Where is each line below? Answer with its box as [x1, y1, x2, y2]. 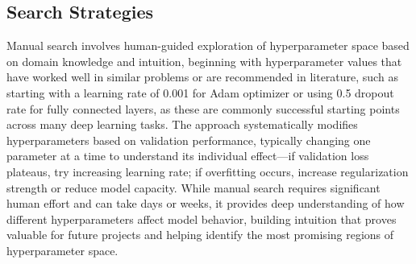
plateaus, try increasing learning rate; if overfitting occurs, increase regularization [6, 163, 409, 179]
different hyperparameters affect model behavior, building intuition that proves [6, 210, 397, 227]
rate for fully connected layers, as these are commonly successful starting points [6, 100, 400, 117]
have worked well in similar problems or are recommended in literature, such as [6, 68, 398, 85]
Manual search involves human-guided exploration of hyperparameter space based [6, 37, 410, 54]
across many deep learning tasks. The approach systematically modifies [6, 116, 358, 133]
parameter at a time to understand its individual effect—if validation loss [6, 147, 369, 164]
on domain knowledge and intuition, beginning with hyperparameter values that [6, 52, 402, 69]
